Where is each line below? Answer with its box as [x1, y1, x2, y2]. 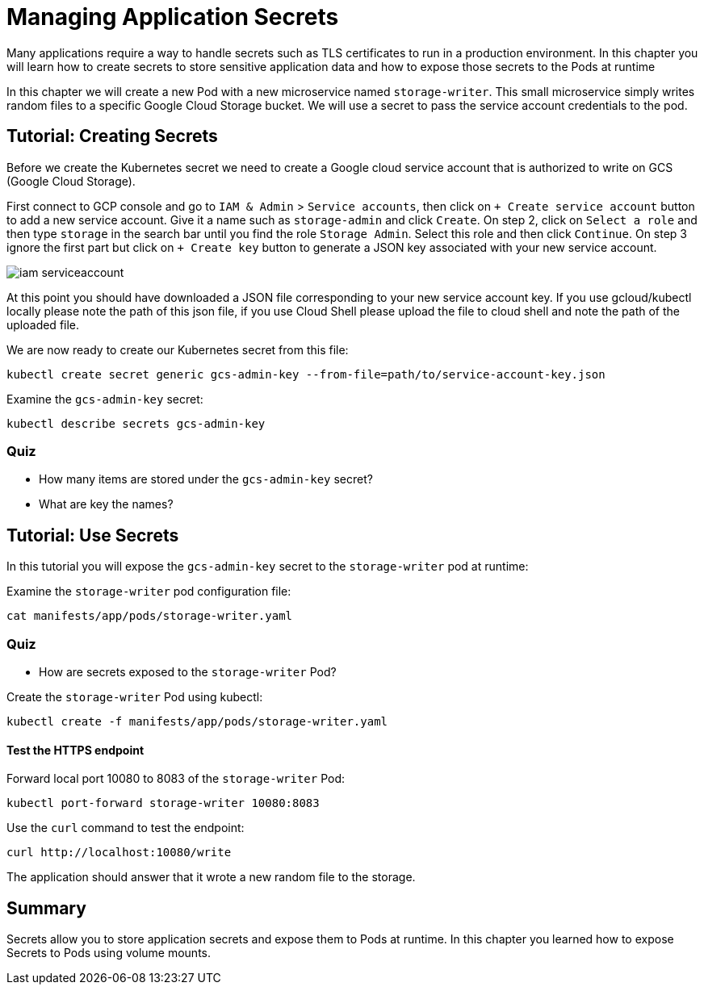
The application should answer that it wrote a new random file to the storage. [6, 870, 416, 884]
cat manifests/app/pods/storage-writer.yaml [6, 609, 293, 623]
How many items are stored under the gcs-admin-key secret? [39, 472, 373, 487]
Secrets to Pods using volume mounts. [6, 946, 211, 960]
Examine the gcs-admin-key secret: [6, 391, 203, 406]
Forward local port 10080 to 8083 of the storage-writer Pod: [6, 771, 346, 786]
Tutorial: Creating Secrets [6, 126, 218, 147]
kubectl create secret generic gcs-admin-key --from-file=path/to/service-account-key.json [6, 367, 606, 381]
